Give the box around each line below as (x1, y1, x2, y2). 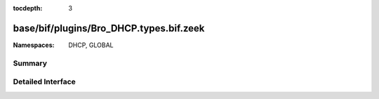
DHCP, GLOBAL (68, 41, 114, 49)
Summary (13, 58, 48, 68)
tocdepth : (13, 4, 43, 12)
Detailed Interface (13, 77, 77, 87)
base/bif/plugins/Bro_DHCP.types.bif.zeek (13, 22, 205, 34)
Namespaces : (13, 41, 55, 49)
